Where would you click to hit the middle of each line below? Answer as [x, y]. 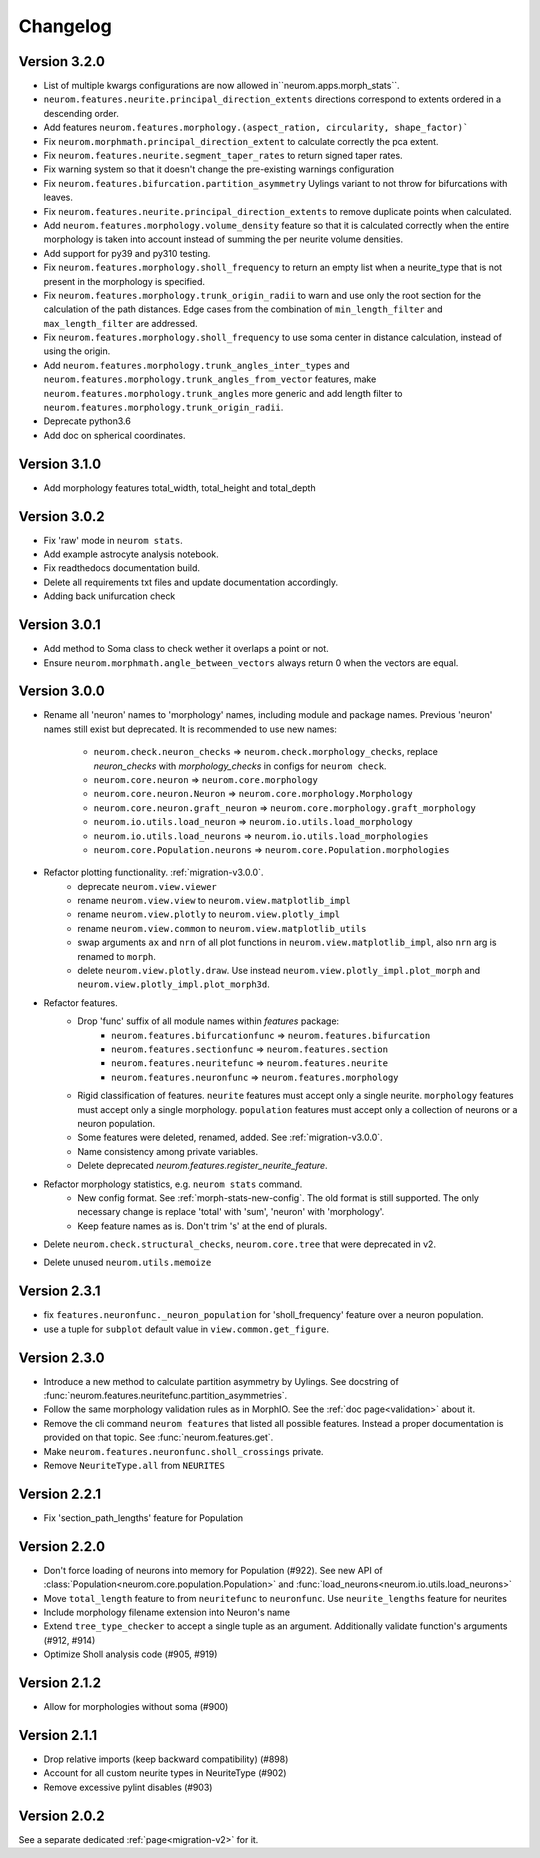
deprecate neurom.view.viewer [147, 886]
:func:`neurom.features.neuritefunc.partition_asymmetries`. [165, 1396]
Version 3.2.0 [61, 61]
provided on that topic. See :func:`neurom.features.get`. [158, 1437]
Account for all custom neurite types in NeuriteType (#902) [165, 1773]
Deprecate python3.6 [87, 421]
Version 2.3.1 [59, 1291]
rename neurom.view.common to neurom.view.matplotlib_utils [222, 928]
